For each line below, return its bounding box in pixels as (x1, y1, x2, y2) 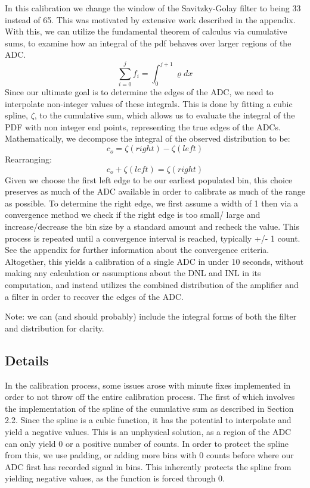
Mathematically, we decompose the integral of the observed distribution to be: (5, 132, 290, 145)
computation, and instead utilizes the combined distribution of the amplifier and (5, 279, 299, 290)
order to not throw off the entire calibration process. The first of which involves (5, 390, 295, 403)
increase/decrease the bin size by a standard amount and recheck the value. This (5, 220, 299, 233)
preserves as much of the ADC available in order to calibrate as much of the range (5, 185, 305, 198)
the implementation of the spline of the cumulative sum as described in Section (5, 402, 294, 414)
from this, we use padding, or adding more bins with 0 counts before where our (5, 449, 294, 461)
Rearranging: (5, 153, 52, 165)
